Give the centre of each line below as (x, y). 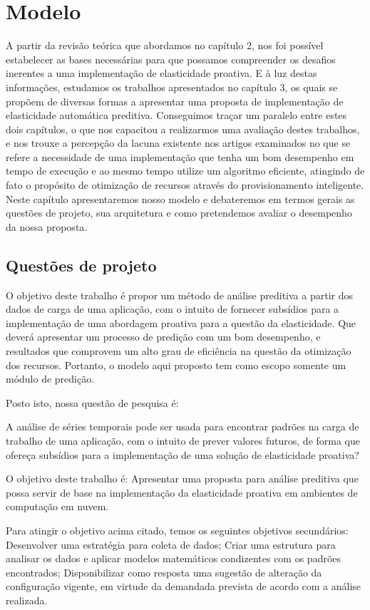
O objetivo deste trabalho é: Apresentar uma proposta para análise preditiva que (182, 479)
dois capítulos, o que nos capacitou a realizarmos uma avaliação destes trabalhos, (183, 129)
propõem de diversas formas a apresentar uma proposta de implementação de (175, 101)
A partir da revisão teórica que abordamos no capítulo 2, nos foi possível (165, 45)
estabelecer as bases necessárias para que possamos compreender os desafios (171, 59)
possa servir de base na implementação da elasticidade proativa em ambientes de (182, 492)
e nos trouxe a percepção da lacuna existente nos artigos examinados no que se (178, 143)
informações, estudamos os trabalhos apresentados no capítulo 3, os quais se (172, 87)
